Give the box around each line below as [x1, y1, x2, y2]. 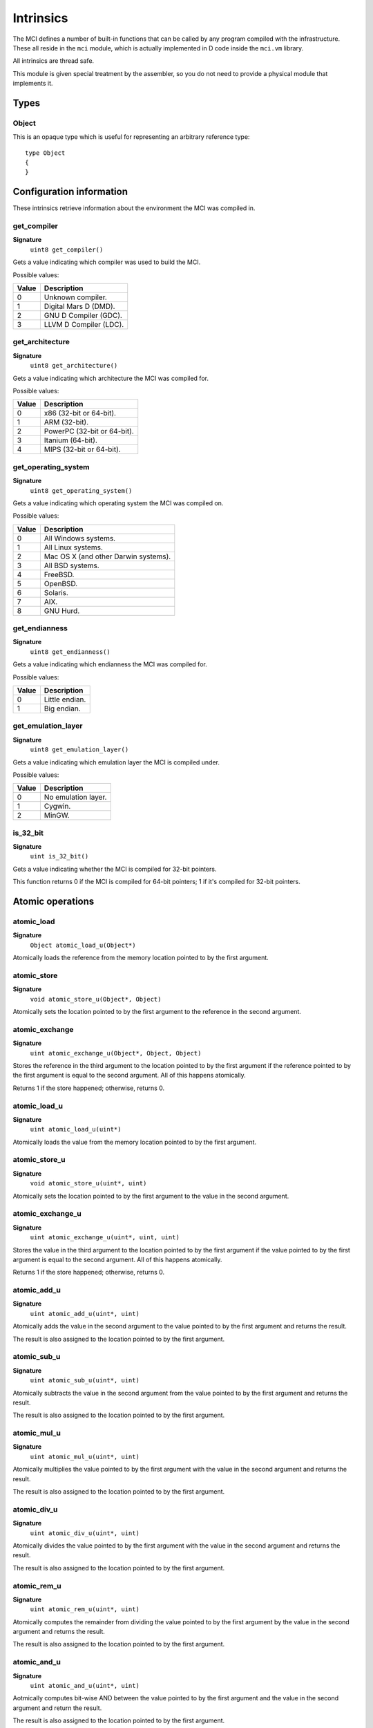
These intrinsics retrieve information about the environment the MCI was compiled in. [12, 204, 256, 212]
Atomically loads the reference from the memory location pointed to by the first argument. [12, 954, 269, 962]
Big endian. [44, 704, 81, 713]
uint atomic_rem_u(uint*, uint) [30, 1606, 140, 1613]
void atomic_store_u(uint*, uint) [30, 1179, 147, 1187]
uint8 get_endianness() [30, 648, 111, 656]
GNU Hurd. [44, 605, 80, 615]
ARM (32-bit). [44, 417, 89, 427]
